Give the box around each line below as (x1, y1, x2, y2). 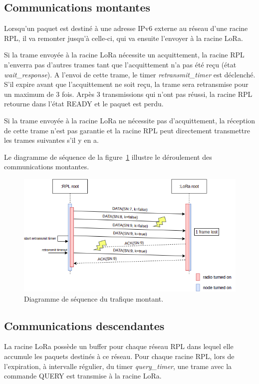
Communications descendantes (4, 318, 165, 333)
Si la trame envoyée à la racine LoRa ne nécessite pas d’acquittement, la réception (4, 115, 256, 125)
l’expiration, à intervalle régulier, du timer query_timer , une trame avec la (4, 361, 232, 371)
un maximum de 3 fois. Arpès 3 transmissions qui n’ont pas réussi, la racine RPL (4, 88, 253, 99)
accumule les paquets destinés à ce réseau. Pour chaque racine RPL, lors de (4, 351, 235, 361)
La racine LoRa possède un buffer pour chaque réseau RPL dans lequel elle (4, 341, 234, 352)
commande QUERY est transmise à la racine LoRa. (4, 371, 162, 381)
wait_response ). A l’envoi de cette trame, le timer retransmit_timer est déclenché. (4, 69, 256, 79)
